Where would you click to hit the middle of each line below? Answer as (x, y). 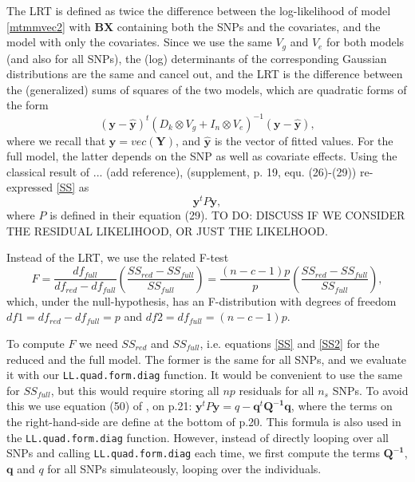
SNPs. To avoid (370, 390)
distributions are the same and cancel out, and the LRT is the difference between (205, 74)
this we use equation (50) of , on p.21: (99, 406)
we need (99, 343)
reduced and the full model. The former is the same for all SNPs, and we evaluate (207, 359)
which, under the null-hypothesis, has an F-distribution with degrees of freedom (202, 300)
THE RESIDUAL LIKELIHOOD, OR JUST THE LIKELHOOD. (167, 230)
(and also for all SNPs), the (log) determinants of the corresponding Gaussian (197, 58)
